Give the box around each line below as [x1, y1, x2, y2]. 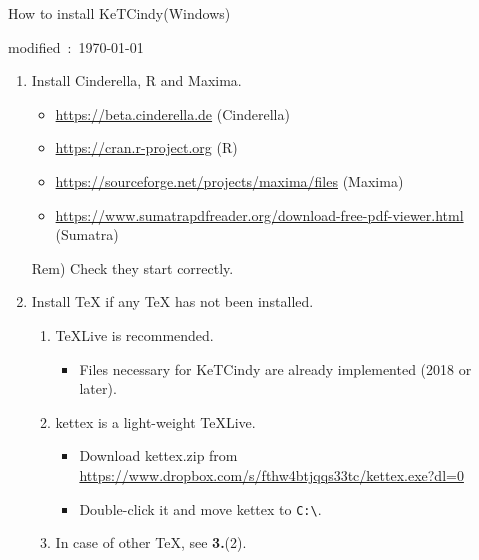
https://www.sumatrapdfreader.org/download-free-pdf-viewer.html [55, 204, 464, 225]
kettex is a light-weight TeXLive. [55, 411, 256, 432]
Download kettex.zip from [79, 445, 238, 466]
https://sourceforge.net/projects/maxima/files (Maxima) [55, 170, 404, 191]
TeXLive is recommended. [55, 324, 214, 345]
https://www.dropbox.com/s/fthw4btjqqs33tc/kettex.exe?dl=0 [79, 464, 464, 485]
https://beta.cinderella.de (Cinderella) [55, 103, 290, 124]
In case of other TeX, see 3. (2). [55, 532, 247, 553]
